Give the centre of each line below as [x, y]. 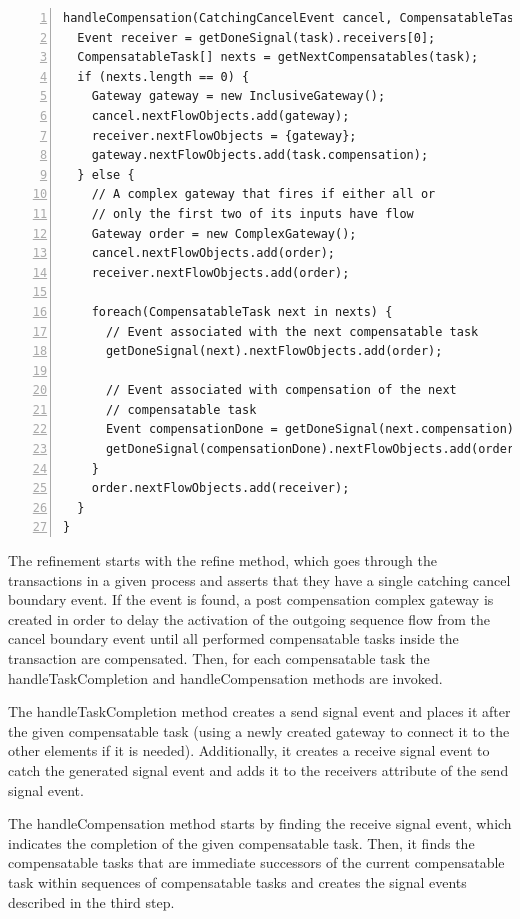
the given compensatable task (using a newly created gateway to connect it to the [259, 730]
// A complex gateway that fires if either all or [263, 194]
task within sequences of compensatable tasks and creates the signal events [237, 881]
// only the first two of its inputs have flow [252, 213]
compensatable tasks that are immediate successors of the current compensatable [256, 862]
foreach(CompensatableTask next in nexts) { [242, 311]
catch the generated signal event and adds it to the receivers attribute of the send [258, 769]
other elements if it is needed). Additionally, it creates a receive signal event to [249, 750]
